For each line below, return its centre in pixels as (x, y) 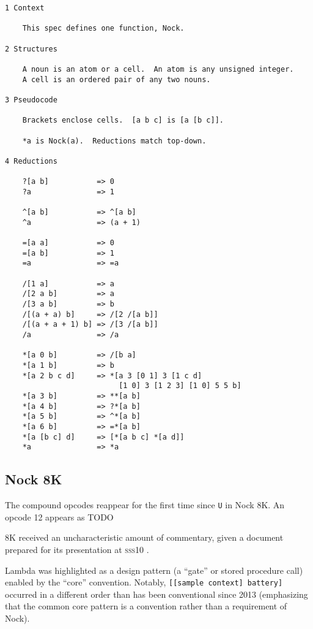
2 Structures (31, 49)
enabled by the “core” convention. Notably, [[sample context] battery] (144, 582)
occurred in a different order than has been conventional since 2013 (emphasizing (156, 594)
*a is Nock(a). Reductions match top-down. (114, 141)
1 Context (25, 8)
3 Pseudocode (31, 100)
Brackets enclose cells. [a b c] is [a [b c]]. (123, 120)
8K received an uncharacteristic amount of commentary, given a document (144, 537)
